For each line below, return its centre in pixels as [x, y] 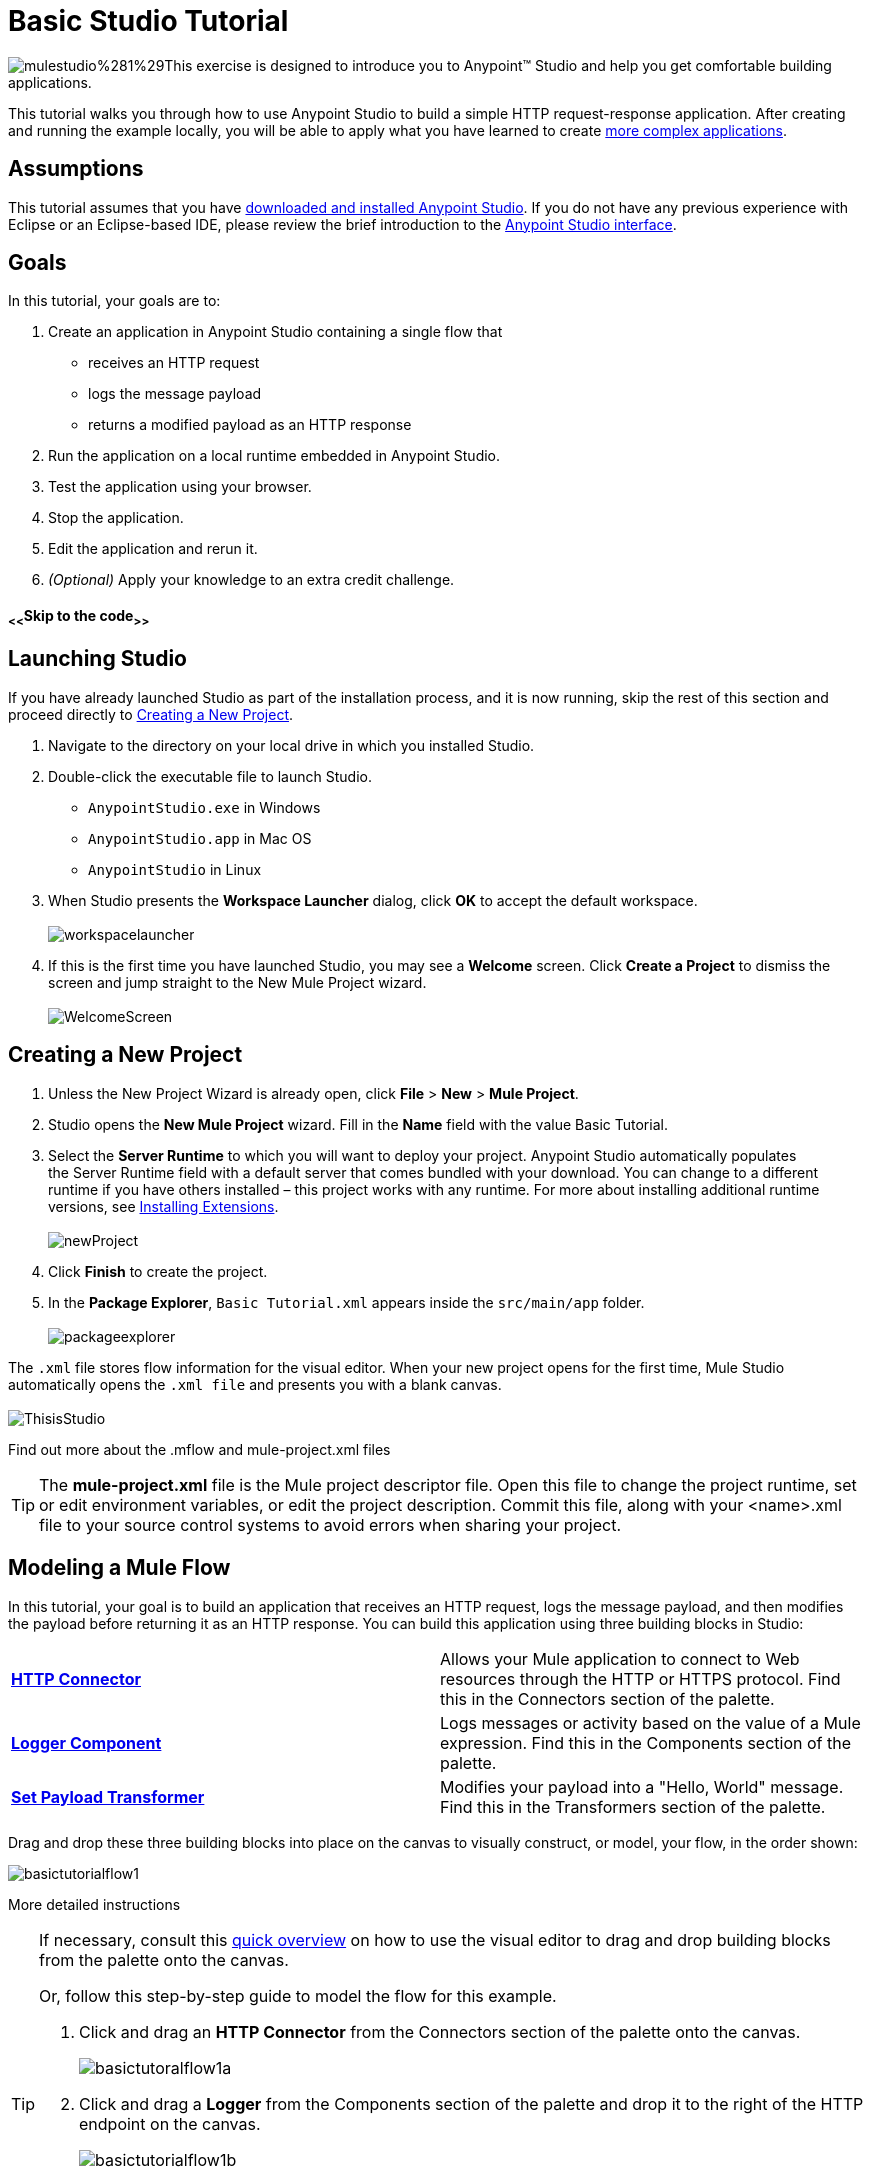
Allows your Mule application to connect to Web [620, 1658]
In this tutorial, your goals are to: [114, 301]
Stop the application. [116, 518]
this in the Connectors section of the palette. [607, 1698]
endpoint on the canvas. [170, 2123]
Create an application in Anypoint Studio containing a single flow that [275, 332]
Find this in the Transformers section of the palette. [633, 1806]
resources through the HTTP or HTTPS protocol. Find [640, 1678]
